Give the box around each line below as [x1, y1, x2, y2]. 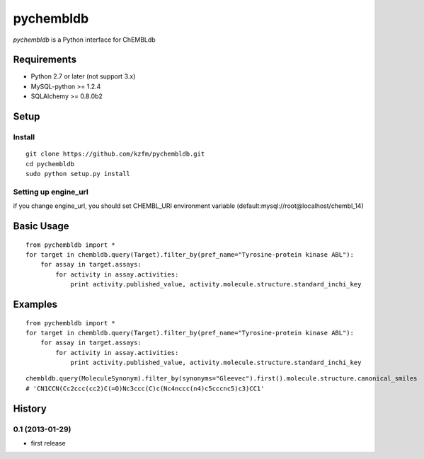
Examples [13, 298, 58, 310]
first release [30, 439, 67, 447]
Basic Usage [13, 220, 69, 232]
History [13, 402, 47, 414]
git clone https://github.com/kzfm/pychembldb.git [25, 150, 205, 158]
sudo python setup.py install [25, 170, 131, 178]
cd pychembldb [25, 160, 74, 168]
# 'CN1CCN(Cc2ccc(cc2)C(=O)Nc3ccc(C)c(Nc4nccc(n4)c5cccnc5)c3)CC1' [25, 384, 265, 393]
